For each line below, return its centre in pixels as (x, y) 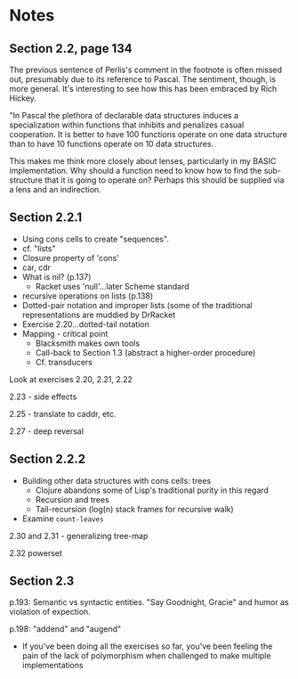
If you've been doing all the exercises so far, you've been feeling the (147, 646)
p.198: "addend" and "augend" (65, 629)
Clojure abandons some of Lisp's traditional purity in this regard (152, 490)
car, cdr (36, 267)
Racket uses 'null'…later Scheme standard (112, 286)
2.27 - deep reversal (47, 431)
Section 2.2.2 (48, 459)
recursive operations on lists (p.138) (88, 296)
